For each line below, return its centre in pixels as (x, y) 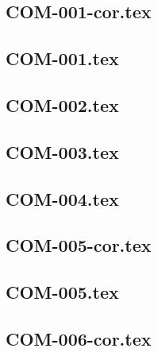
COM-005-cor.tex (79, 245)
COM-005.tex (62, 292)
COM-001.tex (62, 58)
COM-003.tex (62, 151)
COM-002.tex (62, 104)
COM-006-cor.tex (79, 338)
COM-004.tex (62, 198)
